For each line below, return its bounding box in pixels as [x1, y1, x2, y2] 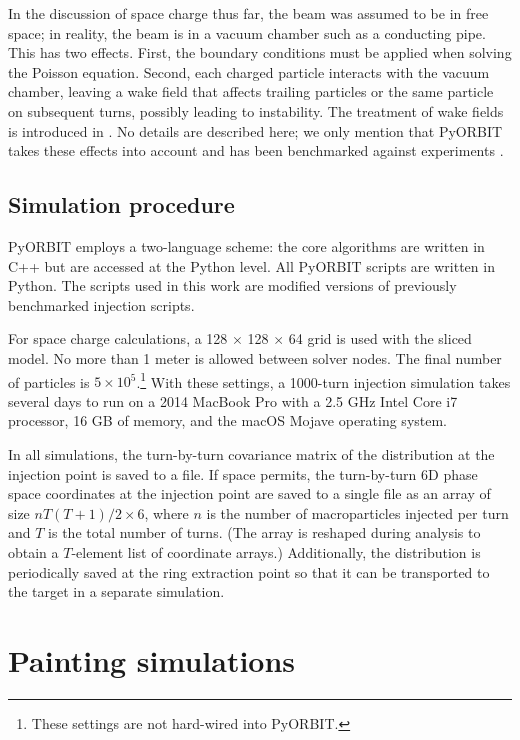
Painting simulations [8, 639, 296, 680]
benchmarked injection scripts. [8, 294, 195, 315]
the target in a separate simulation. [8, 581, 225, 602]
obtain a [8, 541, 59, 562]
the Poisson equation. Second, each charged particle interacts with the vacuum [8, 61, 490, 82]
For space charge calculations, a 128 [8, 328, 228, 349]
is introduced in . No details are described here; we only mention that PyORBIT [8, 120, 503, 141]
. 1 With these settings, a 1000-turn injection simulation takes [136, 368, 511, 392]
